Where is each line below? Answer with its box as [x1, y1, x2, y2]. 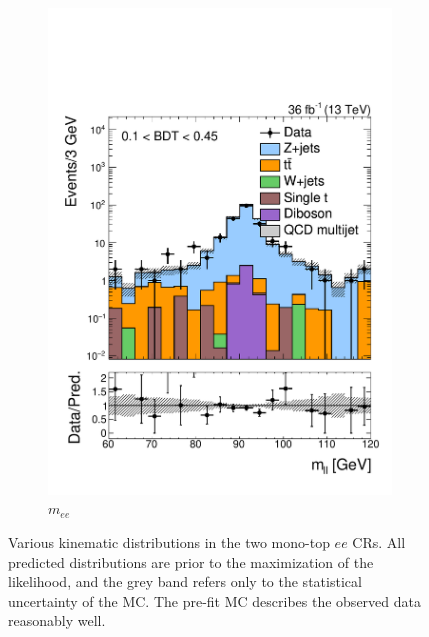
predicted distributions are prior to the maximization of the [8, 551, 374, 572]
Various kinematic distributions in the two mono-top [8, 531, 330, 552]
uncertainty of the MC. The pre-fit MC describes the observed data [8, 590, 421, 611]
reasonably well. [8, 610, 106, 631]
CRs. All [352, 531, 406, 552]
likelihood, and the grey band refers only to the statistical [8, 571, 362, 592]
